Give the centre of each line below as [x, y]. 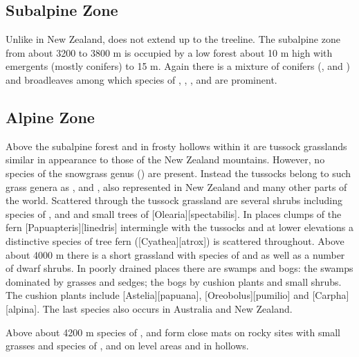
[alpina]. [23, 308]
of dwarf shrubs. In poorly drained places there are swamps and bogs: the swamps [179, 268]
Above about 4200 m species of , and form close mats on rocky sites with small [173, 332]
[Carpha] [331, 295]
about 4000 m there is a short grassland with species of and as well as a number [175, 254]
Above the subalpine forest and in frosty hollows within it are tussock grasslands [176, 146]
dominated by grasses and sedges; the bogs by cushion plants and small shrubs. [174, 281]
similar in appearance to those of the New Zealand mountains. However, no [165, 159]
